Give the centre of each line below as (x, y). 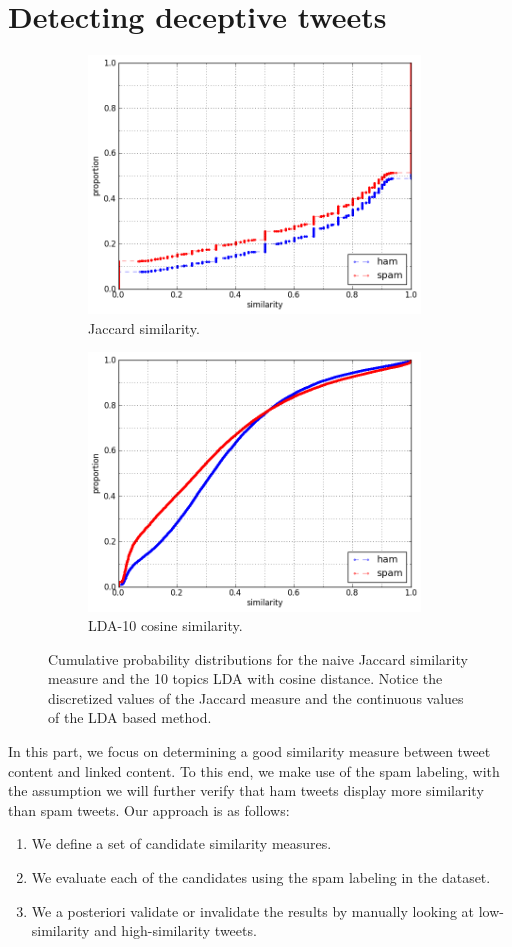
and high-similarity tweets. (175, 930)
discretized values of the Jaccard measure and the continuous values (256, 697)
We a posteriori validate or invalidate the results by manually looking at (252, 910)
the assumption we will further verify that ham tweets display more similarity (246, 790)
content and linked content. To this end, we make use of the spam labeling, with (254, 770)
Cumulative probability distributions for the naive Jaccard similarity (258, 658)
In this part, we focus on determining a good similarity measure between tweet (249, 751)
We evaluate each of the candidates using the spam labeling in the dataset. (261, 877)
